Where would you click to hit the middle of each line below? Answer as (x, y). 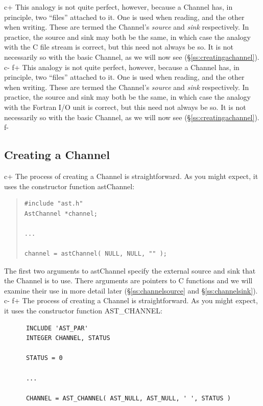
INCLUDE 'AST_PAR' (57, 328)
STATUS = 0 (44, 358)
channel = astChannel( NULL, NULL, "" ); (95, 254)
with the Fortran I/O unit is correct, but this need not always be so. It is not (125, 107)
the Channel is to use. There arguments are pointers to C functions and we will (128, 280)
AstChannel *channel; (61, 213)
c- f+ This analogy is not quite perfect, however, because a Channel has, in (122, 67)
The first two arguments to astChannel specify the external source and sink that (130, 270)
